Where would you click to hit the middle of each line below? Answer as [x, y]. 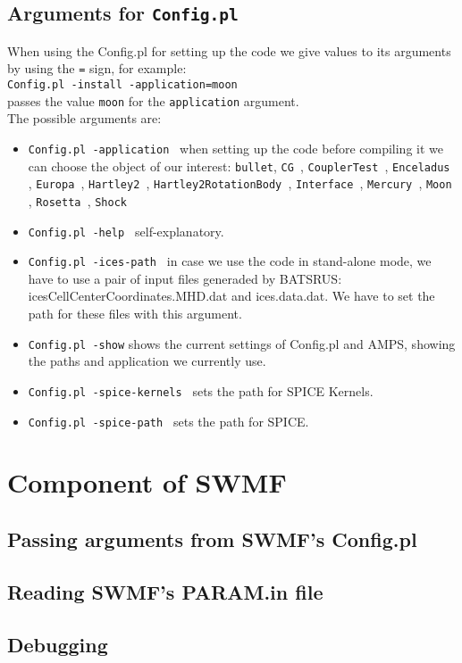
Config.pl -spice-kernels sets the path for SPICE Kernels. [201, 390]
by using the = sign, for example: [97, 68]
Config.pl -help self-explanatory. [126, 231]
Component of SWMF [147, 482]
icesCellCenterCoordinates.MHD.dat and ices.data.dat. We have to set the [231, 296]
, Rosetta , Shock [77, 200]
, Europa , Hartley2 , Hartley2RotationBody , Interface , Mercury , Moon [240, 183]
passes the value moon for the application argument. [153, 100]
